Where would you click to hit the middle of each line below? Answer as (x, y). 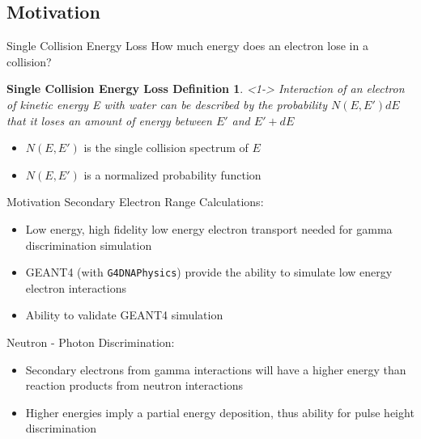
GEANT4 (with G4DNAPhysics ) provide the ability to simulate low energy (209, 272)
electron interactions (76, 287)
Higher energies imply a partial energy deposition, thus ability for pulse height (220, 412)
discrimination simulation (89, 245)
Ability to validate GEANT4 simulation (124, 315)
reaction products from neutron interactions (134, 385)
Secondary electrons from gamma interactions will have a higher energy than (216, 369)
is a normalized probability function (172, 174)
